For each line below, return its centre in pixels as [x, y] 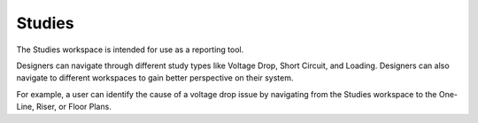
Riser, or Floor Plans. [74, 107]
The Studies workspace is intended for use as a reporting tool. [130, 50]
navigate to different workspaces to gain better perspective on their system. [155, 78]
